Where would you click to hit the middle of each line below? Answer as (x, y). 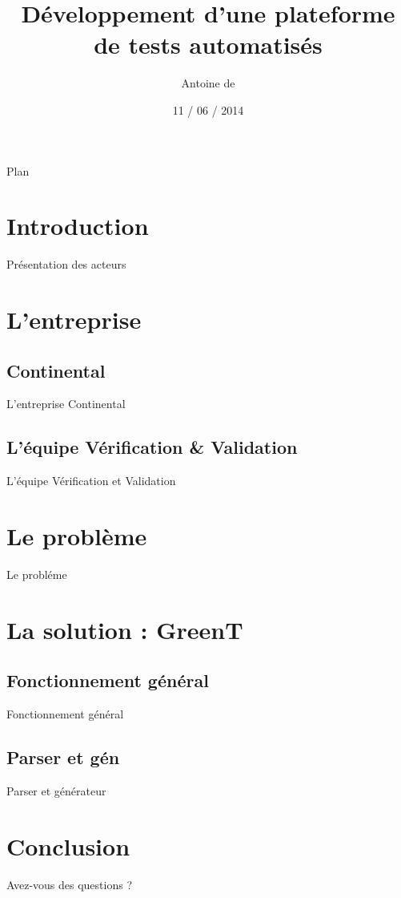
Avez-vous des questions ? (69, 884)
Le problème (77, 535)
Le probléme (37, 574)
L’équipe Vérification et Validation (91, 481)
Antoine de (208, 83)
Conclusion (68, 845)
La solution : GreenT (125, 629)
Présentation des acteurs (66, 264)
